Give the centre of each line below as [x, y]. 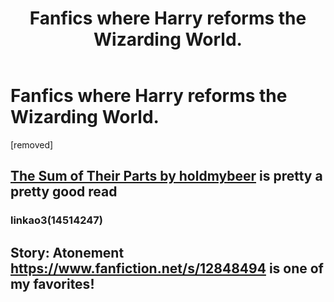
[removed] [32, 144]
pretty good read [64, 192]
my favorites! [52, 283]
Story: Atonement [67, 252]
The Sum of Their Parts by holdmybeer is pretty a [166, 176]
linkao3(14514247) [57, 220]
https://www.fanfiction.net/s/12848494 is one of [167, 268]
